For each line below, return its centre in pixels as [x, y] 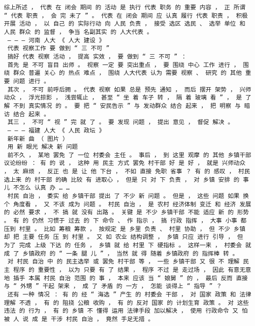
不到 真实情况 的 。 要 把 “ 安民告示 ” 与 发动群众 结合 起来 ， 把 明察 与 [127, 106]
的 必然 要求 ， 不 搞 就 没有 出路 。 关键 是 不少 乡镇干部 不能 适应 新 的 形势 [127, 212]
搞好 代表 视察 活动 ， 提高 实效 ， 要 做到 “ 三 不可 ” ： [97, 56]
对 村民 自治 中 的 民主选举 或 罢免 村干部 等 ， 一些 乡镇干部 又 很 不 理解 [124, 262]
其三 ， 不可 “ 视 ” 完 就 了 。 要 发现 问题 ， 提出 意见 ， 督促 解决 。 [121, 122]
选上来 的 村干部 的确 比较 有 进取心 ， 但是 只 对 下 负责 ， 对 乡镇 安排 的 [122, 179]
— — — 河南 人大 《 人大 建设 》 [56, 40]
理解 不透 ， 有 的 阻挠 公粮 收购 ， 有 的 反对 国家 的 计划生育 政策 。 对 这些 [127, 303]
